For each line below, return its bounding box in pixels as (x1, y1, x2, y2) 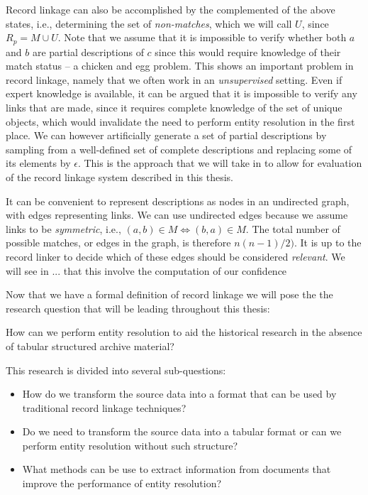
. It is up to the (294, 235, 362, 250)
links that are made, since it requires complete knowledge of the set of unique (6, 100, 342, 115)
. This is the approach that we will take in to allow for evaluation (77, 156, 362, 170)
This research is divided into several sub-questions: (6, 362, 226, 377)
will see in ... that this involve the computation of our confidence (6, 263, 287, 278)
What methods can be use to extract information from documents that (22, 462, 331, 477)
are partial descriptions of (32, 44, 144, 59)
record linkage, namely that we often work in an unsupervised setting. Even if (6, 72, 342, 87)
